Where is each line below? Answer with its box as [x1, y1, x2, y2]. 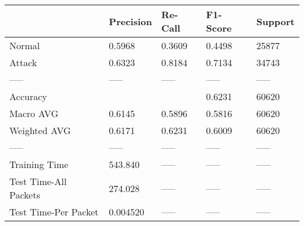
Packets [9, 188, 40, 201]
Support [256, 14, 295, 28]
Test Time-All [9, 174, 67, 188]
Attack [9, 56, 37, 69]
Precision [109, 14, 152, 28]
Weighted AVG [9, 124, 71, 137]
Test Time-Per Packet [9, 205, 99, 218]
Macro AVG [9, 107, 58, 120]
